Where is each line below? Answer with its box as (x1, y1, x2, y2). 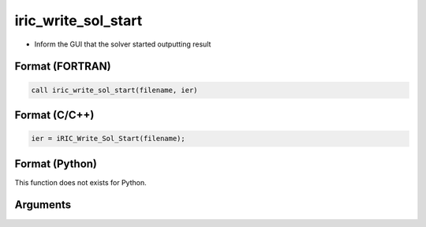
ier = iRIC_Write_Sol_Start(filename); (31, 134, 185, 143)
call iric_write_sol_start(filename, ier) (31, 85, 198, 95)
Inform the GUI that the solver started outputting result (34, 39, 211, 49)
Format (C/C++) (14, 108, 95, 121)
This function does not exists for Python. (14, 177, 147, 187)
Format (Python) (14, 157, 98, 170)
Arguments (14, 198, 72, 212)
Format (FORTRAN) (14, 60, 111, 73)
